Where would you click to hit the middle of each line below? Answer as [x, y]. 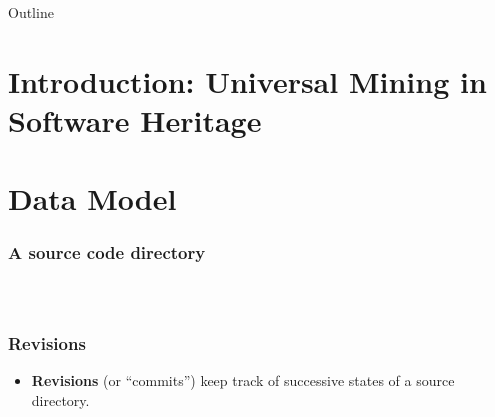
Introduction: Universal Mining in [247, 80]
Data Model [92, 198]
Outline [31, 12]
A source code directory [107, 252]
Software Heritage [135, 119]
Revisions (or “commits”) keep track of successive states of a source [243, 379]
